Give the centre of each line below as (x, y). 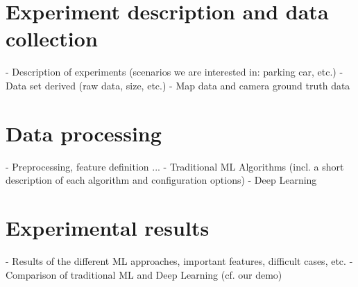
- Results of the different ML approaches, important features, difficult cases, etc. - (179, 260)
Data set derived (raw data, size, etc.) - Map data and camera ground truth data (178, 85)
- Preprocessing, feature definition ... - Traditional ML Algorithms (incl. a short (175, 166)
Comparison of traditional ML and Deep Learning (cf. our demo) (144, 274)
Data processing (84, 133)
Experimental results (108, 227)
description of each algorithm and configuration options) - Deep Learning (161, 180)
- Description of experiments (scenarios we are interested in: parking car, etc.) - (174, 72)
